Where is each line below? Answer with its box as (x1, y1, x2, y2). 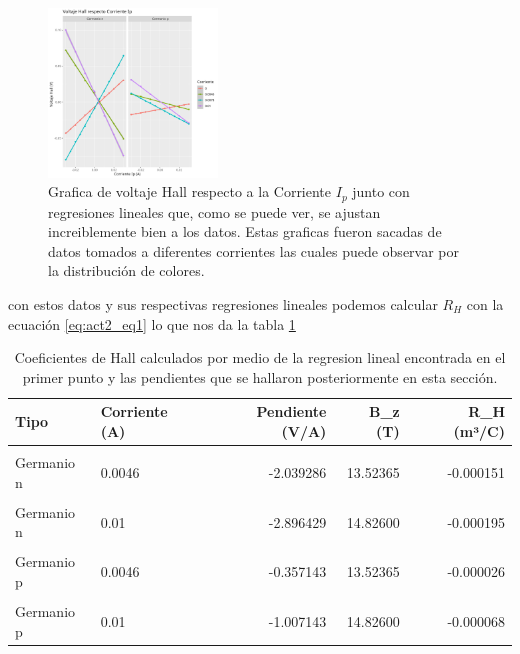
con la (466, 294, 504, 315)
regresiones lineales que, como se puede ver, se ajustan (48, 201, 381, 222)
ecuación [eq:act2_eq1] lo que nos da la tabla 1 (8, 313, 296, 334)
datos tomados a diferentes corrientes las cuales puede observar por (48, 240, 460, 261)
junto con (352, 181, 410, 202)
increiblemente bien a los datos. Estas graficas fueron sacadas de (48, 221, 442, 242)
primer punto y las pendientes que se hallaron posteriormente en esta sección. (22, 366, 498, 387)
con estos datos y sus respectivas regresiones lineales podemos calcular (8, 294, 438, 315)
